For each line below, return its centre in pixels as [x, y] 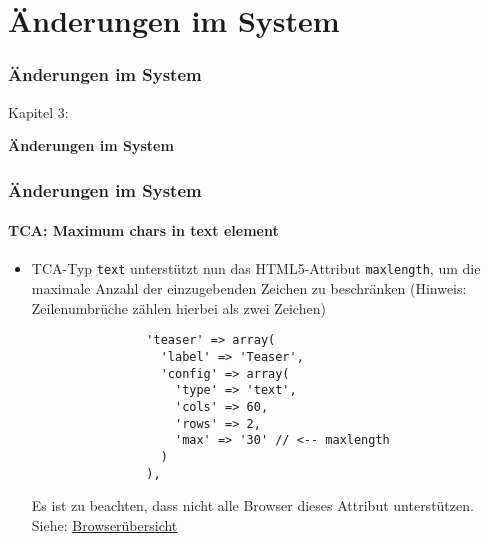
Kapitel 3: [38, 111]
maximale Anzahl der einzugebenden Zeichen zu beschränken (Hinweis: [249, 288]
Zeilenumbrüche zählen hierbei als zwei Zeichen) [178, 307]
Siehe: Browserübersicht [104, 524]
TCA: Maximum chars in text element [143, 230]
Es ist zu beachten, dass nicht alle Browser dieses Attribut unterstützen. [252, 505]
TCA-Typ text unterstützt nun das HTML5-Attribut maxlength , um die [256, 268]
